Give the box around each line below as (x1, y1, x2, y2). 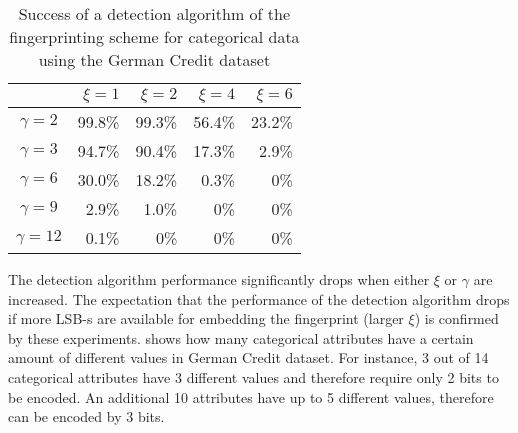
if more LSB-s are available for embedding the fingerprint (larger (8, 308, 404, 329)
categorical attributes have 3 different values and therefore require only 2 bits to (8, 366, 499, 387)
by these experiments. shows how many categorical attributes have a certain (8, 327, 474, 348)
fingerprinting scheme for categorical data (9, 25, 300, 48)
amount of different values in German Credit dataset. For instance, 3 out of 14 (8, 347, 489, 368)
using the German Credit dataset (38, 48, 271, 71)
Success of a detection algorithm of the (18, 2, 291, 25)
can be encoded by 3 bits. (8, 406, 165, 427)
